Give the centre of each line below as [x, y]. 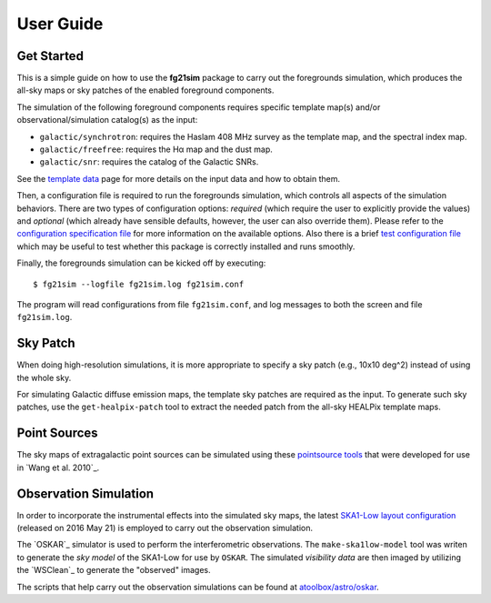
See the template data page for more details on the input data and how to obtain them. [179, 178]
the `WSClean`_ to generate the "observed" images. [114, 570]
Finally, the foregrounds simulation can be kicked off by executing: [141, 263]
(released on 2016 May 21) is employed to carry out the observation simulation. [165, 528]
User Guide [60, 24]
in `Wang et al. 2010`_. [58, 467]
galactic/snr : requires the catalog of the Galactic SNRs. [149, 162]
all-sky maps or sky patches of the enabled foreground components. [145, 90]
